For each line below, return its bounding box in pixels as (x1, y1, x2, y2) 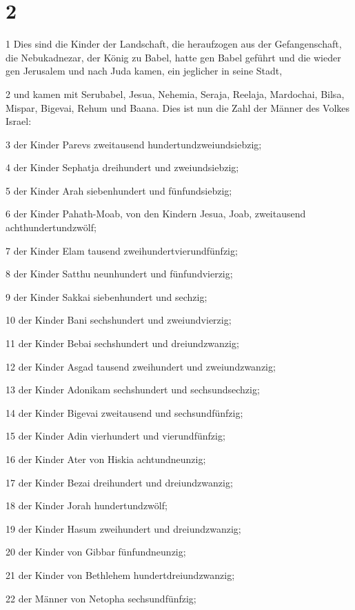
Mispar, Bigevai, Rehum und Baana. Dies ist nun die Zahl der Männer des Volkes (6, 100, 350, 115)
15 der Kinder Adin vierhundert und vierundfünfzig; (6, 429, 225, 443)
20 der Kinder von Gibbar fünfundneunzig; (6, 544, 186, 559)
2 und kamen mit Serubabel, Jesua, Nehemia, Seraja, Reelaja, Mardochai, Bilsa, (6, 86, 345, 101)
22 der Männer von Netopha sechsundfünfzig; (6, 591, 196, 605)
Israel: (6, 114, 32, 128)
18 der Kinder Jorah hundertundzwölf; (6, 498, 168, 513)
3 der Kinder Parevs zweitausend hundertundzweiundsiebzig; (6, 137, 262, 151)
